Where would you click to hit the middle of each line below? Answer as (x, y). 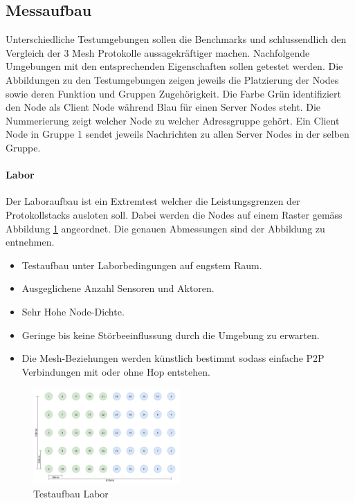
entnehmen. (30, 242)
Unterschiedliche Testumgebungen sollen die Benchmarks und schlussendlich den (176, 39)
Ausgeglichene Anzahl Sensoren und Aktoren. (118, 288)
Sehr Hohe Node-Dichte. (73, 311)
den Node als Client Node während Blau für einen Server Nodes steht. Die (163, 107)
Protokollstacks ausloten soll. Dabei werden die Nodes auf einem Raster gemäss (174, 214)
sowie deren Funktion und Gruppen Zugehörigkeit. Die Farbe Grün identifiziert (173, 93)
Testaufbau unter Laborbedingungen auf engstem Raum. (142, 265)
